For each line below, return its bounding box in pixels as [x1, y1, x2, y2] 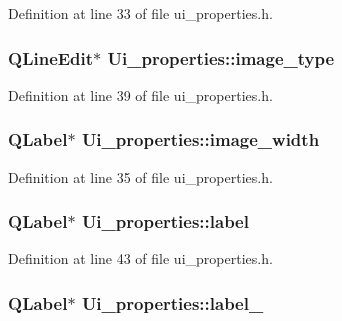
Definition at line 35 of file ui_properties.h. [8, 166, 273, 187]
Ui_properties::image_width [81, 127, 320, 152]
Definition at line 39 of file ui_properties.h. [8, 84, 273, 105]
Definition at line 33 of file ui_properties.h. [8, 3, 273, 23]
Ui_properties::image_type [107, 45, 335, 70]
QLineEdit [8, 45, 94, 70]
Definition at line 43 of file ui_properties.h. [8, 248, 273, 269]
